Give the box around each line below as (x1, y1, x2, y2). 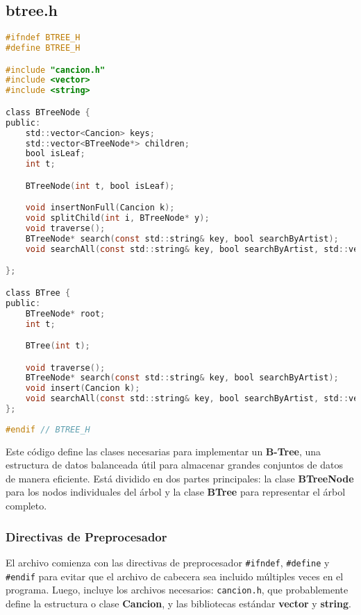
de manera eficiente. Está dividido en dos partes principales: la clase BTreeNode (6, 471, 354, 485)
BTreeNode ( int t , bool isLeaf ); (25, 180, 175, 191)
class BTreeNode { (6, 107, 90, 117)
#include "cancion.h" (6, 65, 106, 75)
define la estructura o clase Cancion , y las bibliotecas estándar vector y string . (6, 596, 351, 610)
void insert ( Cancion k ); (25, 383, 140, 394)
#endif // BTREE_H (6, 424, 90, 435)
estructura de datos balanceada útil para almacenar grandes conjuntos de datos (6, 457, 343, 472)
